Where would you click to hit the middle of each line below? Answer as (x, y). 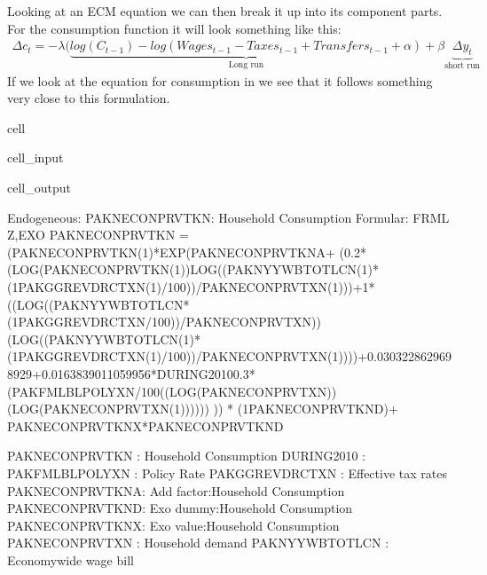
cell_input (35, 158)
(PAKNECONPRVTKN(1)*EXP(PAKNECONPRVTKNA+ (171, 252)
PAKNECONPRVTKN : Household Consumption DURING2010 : (186, 456)
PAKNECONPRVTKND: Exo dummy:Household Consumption (180, 508)
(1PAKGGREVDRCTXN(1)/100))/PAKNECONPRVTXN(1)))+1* (191, 287)
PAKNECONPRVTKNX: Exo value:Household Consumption (173, 525)
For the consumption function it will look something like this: (174, 28)
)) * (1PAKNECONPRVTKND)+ (306, 409)
